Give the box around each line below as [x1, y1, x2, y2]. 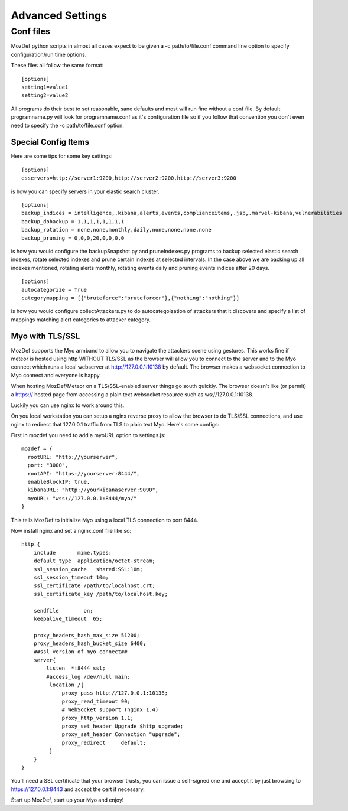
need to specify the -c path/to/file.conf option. [11, 122, 124, 129]
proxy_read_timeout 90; [61, 698, 131, 705]
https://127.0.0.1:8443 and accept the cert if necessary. [11, 786, 145, 793]
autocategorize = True [21, 286, 87, 293]
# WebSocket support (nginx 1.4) [61, 706, 159, 713]
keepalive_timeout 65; [33, 615, 103, 622]
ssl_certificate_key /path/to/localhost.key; [33, 591, 168, 597]
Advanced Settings [11, 9, 108, 22]
